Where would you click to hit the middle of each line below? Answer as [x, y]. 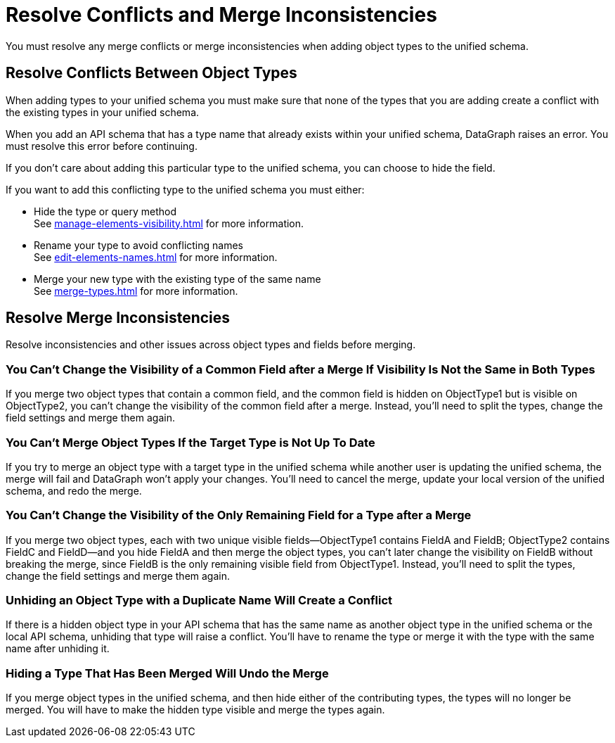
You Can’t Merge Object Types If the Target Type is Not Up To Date [190, 442]
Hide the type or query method [105, 211]
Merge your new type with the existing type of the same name [177, 279]
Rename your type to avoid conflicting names [138, 245]
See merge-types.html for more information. [136, 291]
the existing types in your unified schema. [103, 112]
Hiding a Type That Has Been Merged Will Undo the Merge [167, 673]
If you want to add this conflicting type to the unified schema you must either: [185, 189]
